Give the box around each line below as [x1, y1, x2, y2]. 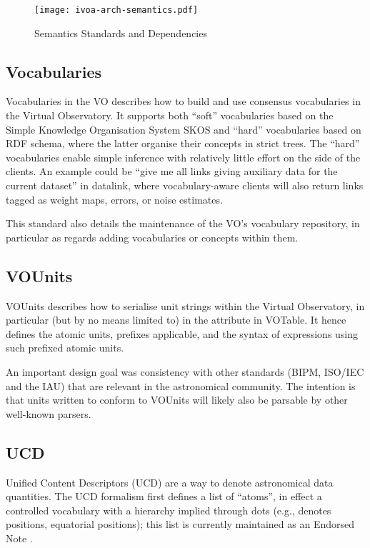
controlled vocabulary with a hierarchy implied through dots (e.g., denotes [6, 502, 331, 517]
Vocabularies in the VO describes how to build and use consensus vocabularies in [6, 94, 361, 109]
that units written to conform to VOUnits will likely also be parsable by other [6, 392, 348, 407]
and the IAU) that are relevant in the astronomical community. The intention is [6, 378, 356, 393]
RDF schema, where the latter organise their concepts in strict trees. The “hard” [6, 136, 360, 151]
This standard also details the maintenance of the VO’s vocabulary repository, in [6, 216, 360, 231]
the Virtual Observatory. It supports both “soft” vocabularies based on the [6, 108, 334, 123]
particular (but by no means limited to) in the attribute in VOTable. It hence [6, 312, 346, 327]
